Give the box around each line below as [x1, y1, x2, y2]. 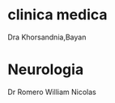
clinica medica [7, 6, 108, 24]
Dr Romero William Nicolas [7, 87, 96, 97]
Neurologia [7, 60, 84, 79]
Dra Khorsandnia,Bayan [7, 32, 87, 42]
